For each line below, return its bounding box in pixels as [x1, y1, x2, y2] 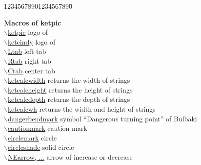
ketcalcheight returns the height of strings [7, 84, 133, 94]
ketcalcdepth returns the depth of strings [7, 94, 130, 104]
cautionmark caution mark [7, 123, 87, 133]
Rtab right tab [7, 55, 51, 66]
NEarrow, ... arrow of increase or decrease [7, 151, 133, 162]
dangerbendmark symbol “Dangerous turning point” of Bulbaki [7, 113, 197, 123]
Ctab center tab [7, 65, 55, 75]
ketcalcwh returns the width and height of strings [7, 103, 156, 114]
